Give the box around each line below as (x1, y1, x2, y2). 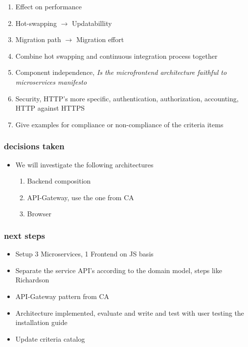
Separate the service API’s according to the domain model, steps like (15, 265, 222, 275)
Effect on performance (15, 1, 82, 11)
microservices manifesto (15, 76, 87, 87)
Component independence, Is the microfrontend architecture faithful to (15, 67, 227, 77)
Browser (27, 208, 51, 219)
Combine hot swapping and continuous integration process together (15, 50, 218, 61)
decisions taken (4, 140, 65, 152)
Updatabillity (71, 18, 112, 28)
